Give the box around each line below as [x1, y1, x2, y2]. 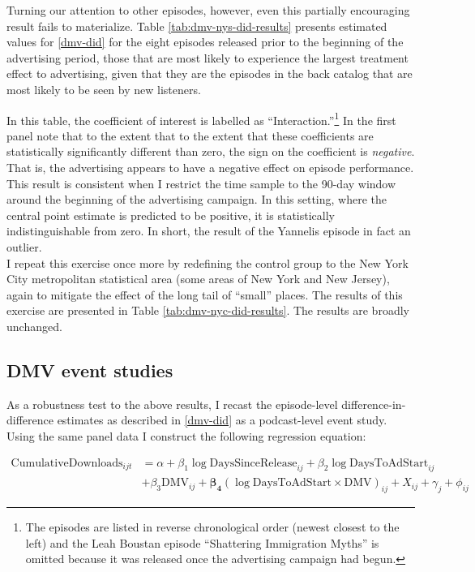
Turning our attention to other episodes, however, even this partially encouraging [6, 2, 410, 18]
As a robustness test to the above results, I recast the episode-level [6, 395, 338, 412]
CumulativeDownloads [11, 457, 123, 469]
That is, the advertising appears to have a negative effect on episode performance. [6, 159, 414, 175]
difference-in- [341, 395, 406, 412]
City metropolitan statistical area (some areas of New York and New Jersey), [6, 270, 390, 287]
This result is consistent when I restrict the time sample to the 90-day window [6, 174, 396, 191]
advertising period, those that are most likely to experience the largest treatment [6, 49, 409, 66]
